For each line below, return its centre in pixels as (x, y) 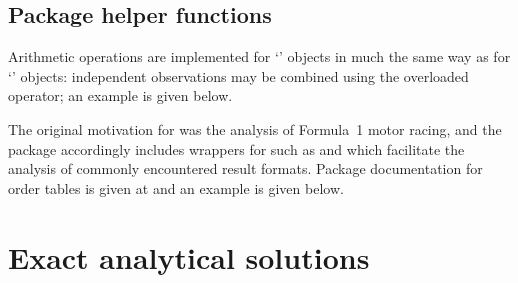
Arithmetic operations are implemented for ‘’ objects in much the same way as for (259, 56)
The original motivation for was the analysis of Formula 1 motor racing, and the (255, 128)
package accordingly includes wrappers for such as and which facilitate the (236, 148)
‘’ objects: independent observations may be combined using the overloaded (238, 75)
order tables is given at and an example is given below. (176, 187)
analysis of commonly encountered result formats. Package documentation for (245, 168)
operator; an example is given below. (120, 95)
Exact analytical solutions (189, 256)
